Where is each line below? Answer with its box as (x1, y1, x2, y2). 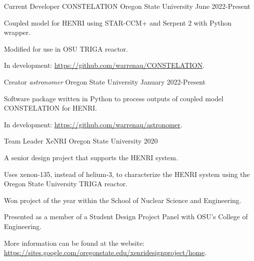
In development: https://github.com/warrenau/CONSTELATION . (4, 60, 205, 70)
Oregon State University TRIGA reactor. (4, 178, 128, 189)
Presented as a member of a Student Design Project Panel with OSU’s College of (4, 211, 248, 222)
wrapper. (4, 27, 31, 37)
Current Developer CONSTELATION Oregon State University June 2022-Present (4, 1, 251, 11)
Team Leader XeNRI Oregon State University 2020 (4, 136, 158, 146)
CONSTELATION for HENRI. (4, 103, 97, 113)
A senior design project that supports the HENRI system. (4, 152, 178, 162)
